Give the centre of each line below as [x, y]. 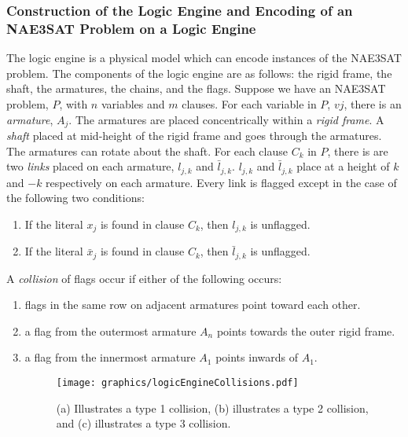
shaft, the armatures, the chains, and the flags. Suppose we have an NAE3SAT [196, 88]
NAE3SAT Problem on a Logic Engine [131, 28]
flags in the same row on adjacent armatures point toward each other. [193, 305]
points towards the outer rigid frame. [306, 331]
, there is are [358, 151]
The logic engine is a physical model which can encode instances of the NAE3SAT [204, 58]
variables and [133, 103]
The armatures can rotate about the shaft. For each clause [147, 151]
